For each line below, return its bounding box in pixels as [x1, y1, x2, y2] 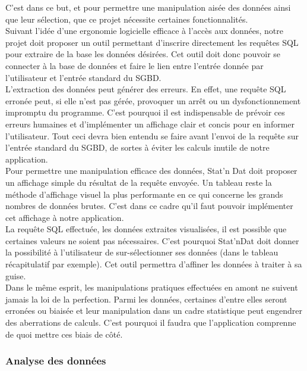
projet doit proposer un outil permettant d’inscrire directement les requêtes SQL [5, 36, 299, 48]
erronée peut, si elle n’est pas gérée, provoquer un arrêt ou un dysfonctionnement [5, 94, 301, 107]
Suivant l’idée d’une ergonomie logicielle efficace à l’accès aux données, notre [5, 24, 284, 37]
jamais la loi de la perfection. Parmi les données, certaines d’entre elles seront [5, 292, 287, 305]
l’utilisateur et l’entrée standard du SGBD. [5, 71, 162, 83]
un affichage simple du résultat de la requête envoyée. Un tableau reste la [5, 176, 272, 188]
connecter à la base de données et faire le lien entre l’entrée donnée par [5, 59, 264, 71]
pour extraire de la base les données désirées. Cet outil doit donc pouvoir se [5, 48, 281, 60]
